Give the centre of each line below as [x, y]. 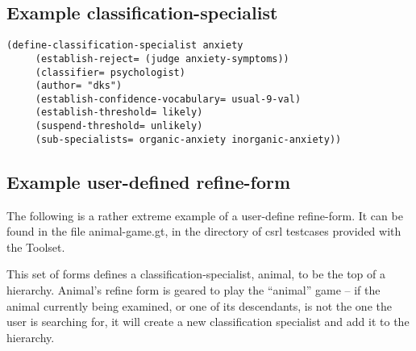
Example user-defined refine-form [149, 181]
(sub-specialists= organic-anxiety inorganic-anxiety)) [188, 139]
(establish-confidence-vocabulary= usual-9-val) [168, 99]
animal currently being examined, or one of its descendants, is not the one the [199, 305]
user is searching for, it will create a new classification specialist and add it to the [208, 322]
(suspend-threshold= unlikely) [119, 126]
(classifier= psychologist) [110, 72]
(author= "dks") [79, 86]
